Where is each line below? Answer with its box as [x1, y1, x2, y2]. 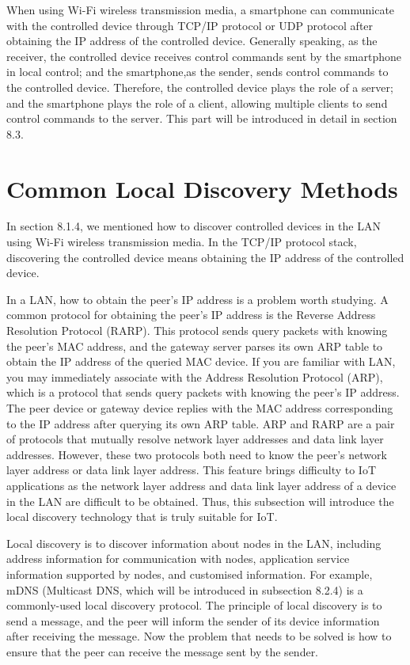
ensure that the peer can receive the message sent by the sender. [6, 643, 319, 659]
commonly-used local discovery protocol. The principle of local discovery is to [6, 597, 382, 614]
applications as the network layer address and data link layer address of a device [6, 477, 397, 493]
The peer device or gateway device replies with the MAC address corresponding [6, 400, 393, 416]
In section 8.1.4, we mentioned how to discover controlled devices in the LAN [6, 218, 381, 234]
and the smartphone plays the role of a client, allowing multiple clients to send [6, 94, 388, 111]
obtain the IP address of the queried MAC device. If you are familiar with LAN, [6, 353, 396, 370]
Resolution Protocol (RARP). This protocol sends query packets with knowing [6, 322, 388, 339]
